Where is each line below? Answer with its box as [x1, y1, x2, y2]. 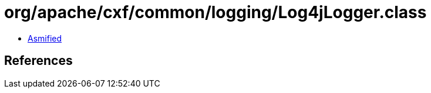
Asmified [28, 33, 62, 43]
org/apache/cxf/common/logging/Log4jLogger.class [4, 2, 427, 22]
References [4, 53, 73, 68]
